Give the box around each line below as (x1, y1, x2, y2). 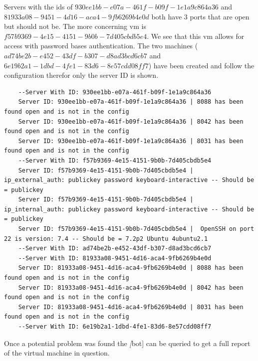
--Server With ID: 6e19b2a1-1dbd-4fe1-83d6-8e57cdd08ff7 (18, 323, 212, 330)
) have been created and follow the (148, 60, 255, 70)
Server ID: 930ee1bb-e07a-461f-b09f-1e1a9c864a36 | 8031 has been (18, 137, 244, 145)
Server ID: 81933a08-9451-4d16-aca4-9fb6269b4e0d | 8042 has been (18, 284, 244, 291)
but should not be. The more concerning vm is (4, 21, 146, 31)
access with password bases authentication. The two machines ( (4, 40, 198, 51)
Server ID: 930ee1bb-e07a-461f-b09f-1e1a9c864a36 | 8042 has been (18, 118, 244, 125)
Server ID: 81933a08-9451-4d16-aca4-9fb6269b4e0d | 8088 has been (18, 264, 244, 272)
